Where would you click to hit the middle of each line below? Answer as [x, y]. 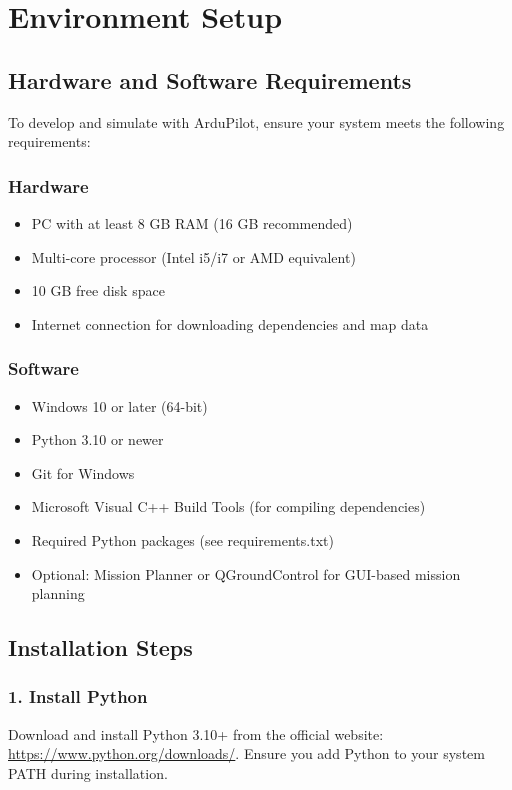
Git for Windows [83, 472]
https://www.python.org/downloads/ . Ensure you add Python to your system [246, 753]
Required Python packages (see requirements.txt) [182, 539]
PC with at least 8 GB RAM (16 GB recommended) [192, 222]
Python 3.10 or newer [97, 439]
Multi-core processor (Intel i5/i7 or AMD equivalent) [193, 256]
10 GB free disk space [98, 290]
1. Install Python [78, 696]
